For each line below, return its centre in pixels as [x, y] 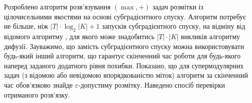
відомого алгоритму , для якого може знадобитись [79, 36]
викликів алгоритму [210, 36]
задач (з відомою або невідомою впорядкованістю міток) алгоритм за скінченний [126, 75]
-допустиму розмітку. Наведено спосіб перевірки [152, 84]
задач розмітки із [178, 6]
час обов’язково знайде [39, 84]
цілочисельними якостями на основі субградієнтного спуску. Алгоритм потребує [125, 16]
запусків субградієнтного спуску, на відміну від [174, 26]
